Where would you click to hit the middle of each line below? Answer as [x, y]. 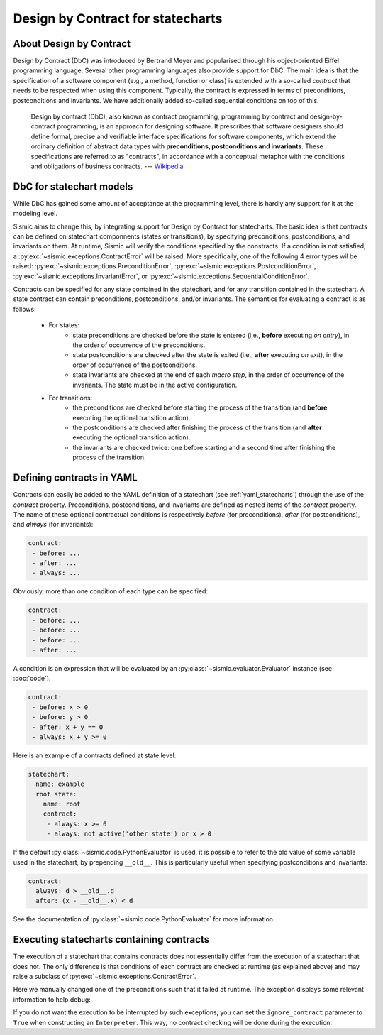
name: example [60, 784]
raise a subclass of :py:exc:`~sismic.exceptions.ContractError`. [105, 977]
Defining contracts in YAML [75, 478]
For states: [64, 325]
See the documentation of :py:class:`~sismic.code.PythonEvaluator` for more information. [144, 919]
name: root [62, 804]
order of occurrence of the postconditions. [135, 365]
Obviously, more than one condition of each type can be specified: [111, 591]
